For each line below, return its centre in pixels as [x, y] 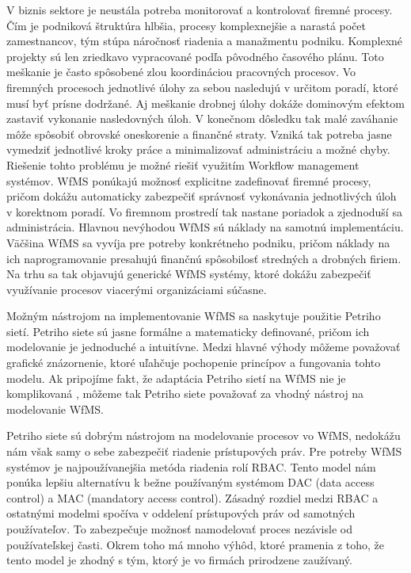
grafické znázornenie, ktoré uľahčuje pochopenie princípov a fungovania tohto [194, 363]
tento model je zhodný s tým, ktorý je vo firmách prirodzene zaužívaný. [179, 560]
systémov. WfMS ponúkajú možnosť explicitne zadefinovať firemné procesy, [189, 180]
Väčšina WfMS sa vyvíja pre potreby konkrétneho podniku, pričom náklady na [198, 242]
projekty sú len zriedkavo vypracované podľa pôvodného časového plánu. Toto [195, 56]
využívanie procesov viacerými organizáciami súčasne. [137, 289]
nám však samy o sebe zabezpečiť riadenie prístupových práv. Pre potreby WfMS [204, 451]
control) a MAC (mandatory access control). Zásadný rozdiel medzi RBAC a [192, 497]
